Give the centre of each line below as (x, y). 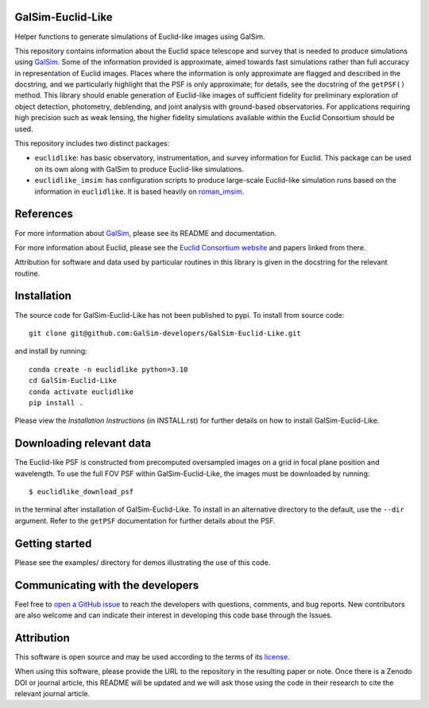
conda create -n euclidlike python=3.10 (108, 369)
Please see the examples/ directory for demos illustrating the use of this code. (143, 562)
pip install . (56, 402)
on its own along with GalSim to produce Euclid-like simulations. (139, 169)
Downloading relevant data (83, 444)
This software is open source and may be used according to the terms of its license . (152, 656)
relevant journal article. (52, 694)
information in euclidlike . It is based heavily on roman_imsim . (139, 192)
